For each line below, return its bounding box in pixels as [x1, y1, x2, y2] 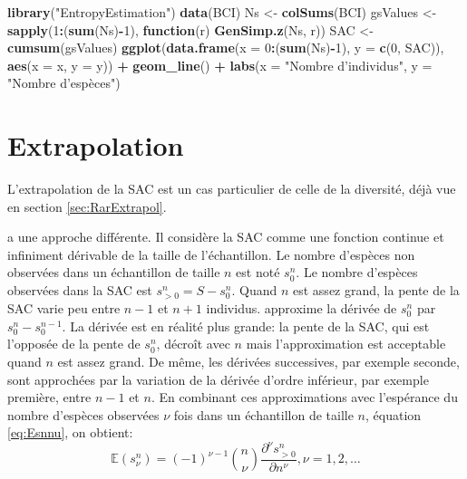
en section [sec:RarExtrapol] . [7, 196, 167, 216]
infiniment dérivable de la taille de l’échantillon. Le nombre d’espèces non [7, 244, 415, 263]
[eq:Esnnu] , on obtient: [7, 423, 133, 442]
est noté [236, 263, 280, 282]
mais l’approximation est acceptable [246, 334, 446, 353]
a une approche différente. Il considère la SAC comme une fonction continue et [7, 227, 444, 246]
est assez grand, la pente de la [293, 281, 460, 300]
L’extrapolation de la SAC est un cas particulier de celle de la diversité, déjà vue [7, 179, 456, 198]
